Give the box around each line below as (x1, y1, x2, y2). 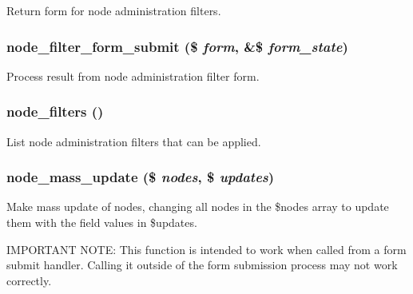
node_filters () (6, 101, 104, 121)
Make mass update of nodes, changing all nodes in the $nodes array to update (6, 198, 389, 215)
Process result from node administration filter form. (6, 67, 260, 84)
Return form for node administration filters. (6, 2, 221, 18)
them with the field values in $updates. (6, 214, 197, 231)
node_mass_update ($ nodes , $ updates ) (6, 167, 275, 187)
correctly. (6, 272, 52, 288)
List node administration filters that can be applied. (6, 133, 261, 149)
